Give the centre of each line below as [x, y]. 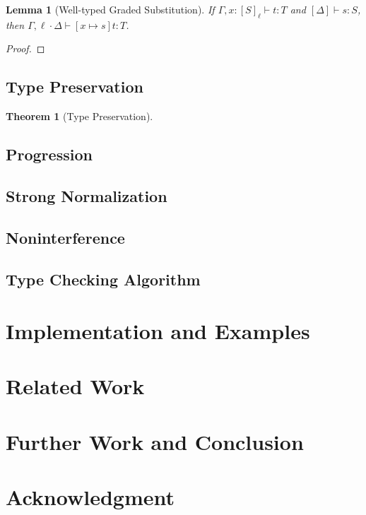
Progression [49, 154]
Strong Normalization [87, 195]
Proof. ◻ [25, 48]
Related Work [75, 386]
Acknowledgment [90, 497]
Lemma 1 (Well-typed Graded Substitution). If [110, 9]
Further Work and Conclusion [155, 441]
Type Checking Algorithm [103, 279]
